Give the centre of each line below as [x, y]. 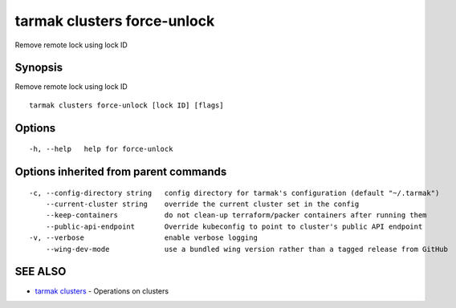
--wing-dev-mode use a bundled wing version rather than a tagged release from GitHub [247, 249]
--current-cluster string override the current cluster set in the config [202, 204]
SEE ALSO [41, 272]
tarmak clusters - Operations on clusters [102, 291]
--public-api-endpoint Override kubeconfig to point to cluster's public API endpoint [234, 226]
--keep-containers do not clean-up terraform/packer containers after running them [236, 215]
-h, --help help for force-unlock [101, 149]
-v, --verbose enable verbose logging [144, 238]
